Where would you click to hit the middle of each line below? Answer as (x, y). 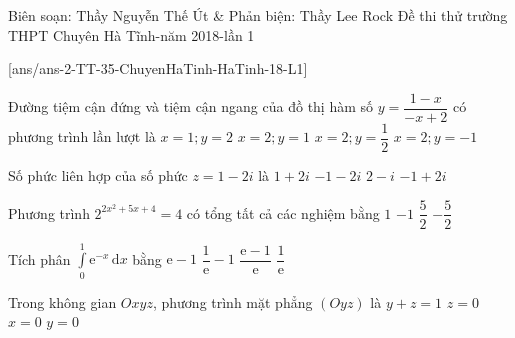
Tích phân (39, 258)
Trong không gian (62, 301)
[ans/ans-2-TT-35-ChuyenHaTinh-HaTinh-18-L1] (158, 68)
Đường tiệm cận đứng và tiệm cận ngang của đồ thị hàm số (191, 106)
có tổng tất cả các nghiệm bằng (283, 212)
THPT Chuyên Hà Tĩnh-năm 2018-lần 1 (131, 34)
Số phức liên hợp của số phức (98, 174)
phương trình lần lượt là (82, 136)
